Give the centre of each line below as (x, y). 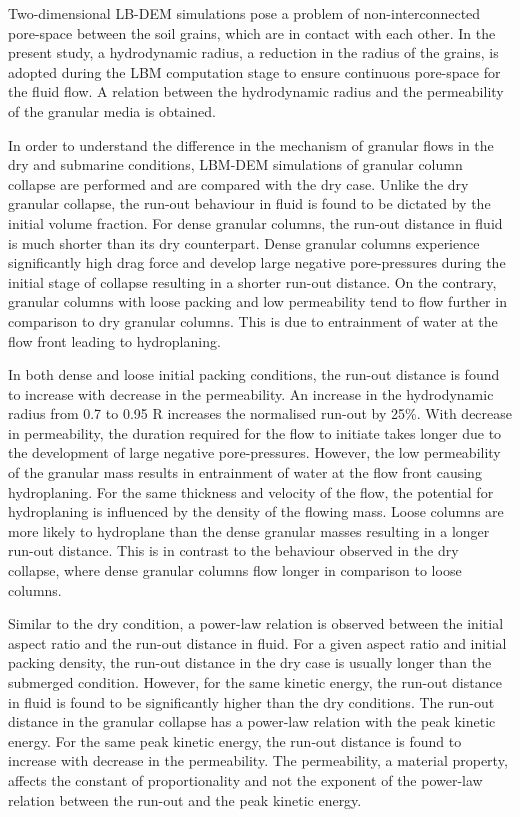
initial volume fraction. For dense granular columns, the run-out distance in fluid (255, 222)
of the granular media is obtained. (112, 110)
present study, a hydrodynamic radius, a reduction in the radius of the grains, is (253, 52)
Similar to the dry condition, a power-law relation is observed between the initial (256, 623)
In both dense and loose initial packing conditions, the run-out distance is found (254, 374)
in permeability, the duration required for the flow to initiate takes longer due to (255, 432)
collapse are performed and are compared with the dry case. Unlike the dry (238, 183)
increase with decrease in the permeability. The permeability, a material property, (258, 760)
